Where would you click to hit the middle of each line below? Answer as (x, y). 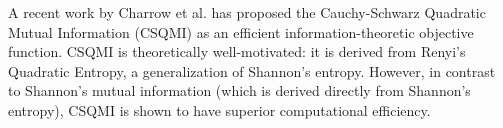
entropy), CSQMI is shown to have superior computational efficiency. (219, 109)
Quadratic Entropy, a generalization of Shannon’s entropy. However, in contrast (252, 70)
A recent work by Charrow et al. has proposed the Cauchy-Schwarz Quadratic (247, 12)
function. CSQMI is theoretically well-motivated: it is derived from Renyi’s (237, 51)
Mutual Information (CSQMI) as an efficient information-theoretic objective (241, 31)
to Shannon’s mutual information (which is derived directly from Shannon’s (239, 90)
